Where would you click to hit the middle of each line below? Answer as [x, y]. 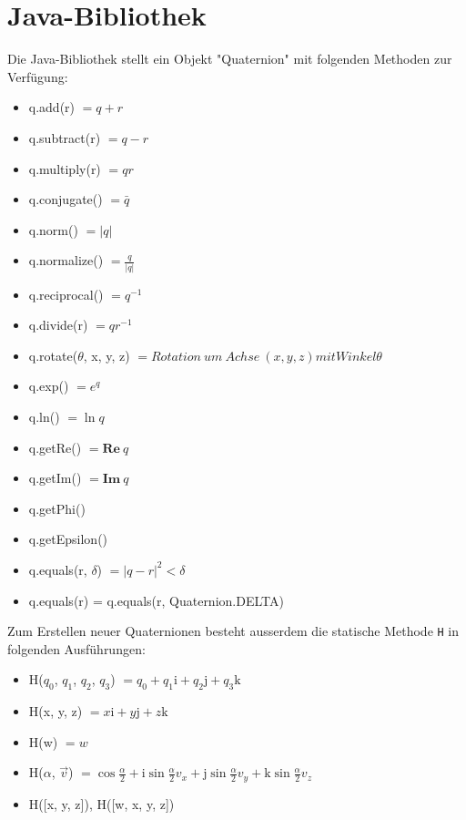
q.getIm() [55, 478]
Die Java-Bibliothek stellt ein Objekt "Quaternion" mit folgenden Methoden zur [230, 59]
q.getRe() [55, 447]
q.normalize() [66, 260]
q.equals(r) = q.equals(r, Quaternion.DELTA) [156, 600]
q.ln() [44, 416]
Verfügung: [38, 76]
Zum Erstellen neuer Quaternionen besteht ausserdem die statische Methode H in [233, 631]
